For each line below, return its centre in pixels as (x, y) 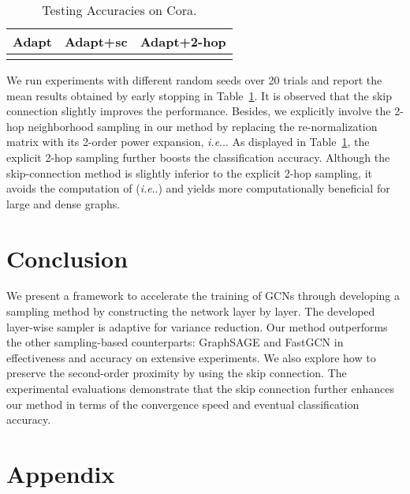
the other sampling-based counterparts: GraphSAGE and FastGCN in (175, 342)
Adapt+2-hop (183, 41)
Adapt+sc (96, 41)
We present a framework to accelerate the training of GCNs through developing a (203, 296)
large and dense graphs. (63, 203)
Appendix (61, 473)
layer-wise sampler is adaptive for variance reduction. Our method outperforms (197, 326)
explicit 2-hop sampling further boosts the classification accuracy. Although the (198, 157)
